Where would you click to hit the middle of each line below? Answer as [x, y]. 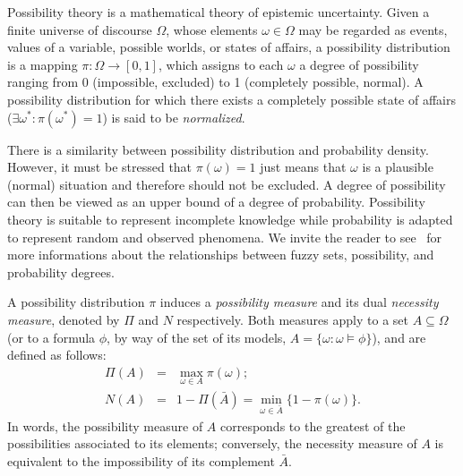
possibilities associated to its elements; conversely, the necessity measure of [212, 443]
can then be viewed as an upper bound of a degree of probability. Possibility [216, 202]
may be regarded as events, [373, 29]
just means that [303, 167]
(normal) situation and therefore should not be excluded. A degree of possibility [227, 184]
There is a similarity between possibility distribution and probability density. [218, 149]
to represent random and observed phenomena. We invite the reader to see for [225, 237]
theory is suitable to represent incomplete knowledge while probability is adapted [230, 219]
